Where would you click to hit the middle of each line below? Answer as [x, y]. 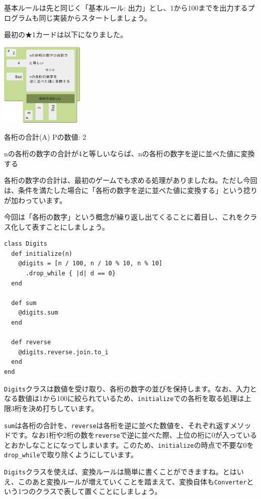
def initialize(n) [42, 254]
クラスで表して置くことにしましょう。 [99, 491]
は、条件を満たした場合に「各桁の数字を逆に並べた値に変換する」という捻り [131, 190]
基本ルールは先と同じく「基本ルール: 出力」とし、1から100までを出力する [126, 8]
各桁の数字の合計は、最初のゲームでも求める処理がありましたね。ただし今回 [131, 180]
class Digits [26, 244]
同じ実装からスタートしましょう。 [95, 17]
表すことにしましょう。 [70, 226]
